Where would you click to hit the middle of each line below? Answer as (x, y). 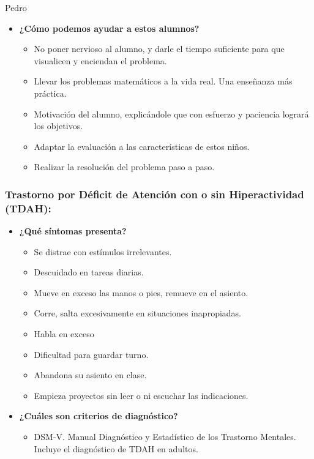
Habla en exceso (64, 334)
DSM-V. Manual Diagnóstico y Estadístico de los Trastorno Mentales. (165, 437)
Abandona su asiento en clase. (90, 375)
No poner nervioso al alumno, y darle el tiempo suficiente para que (159, 49)
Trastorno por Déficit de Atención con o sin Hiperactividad (155, 194)
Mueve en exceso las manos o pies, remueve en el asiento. (141, 292)
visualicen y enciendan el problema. (100, 60)
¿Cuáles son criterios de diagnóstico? (99, 416)
